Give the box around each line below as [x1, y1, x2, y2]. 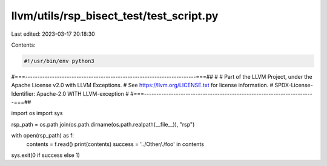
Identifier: [11, 90, 36, 97]
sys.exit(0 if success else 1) [11, 151, 80, 159]
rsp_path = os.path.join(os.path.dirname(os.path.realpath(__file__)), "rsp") [11, 121, 195, 128]
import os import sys [11, 110, 63, 117]
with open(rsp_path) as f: [11, 132, 74, 139]
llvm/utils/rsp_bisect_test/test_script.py [11, 9, 219, 22]
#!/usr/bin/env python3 [24, 58, 95, 64]
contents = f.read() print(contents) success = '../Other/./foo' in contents [26, 140, 204, 148]
